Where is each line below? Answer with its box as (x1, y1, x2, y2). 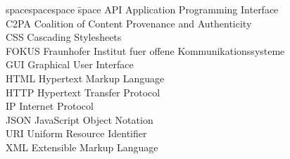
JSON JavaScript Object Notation (6, 112, 153, 127)
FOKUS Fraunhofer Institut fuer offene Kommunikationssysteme (6, 43, 285, 58)
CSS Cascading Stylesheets (6, 30, 122, 44)
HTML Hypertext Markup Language (6, 70, 165, 85)
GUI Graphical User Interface (6, 57, 134, 72)
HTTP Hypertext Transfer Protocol (6, 84, 160, 99)
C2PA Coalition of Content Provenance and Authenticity (6, 15, 252, 30)
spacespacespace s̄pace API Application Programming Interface (6, 2, 279, 16)
